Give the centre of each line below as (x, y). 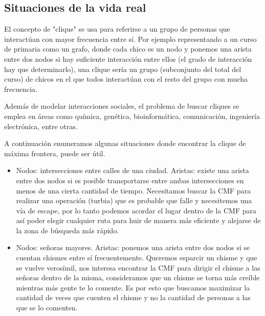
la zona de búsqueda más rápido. (68, 230)
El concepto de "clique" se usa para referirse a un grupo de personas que (117, 29)
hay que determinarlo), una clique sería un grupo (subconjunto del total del (123, 69)
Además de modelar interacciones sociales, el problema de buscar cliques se (122, 106)
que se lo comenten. (47, 308)
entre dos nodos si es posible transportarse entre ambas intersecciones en (130, 180)
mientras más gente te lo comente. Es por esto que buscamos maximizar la (133, 287)
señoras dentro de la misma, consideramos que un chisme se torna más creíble (138, 277)
